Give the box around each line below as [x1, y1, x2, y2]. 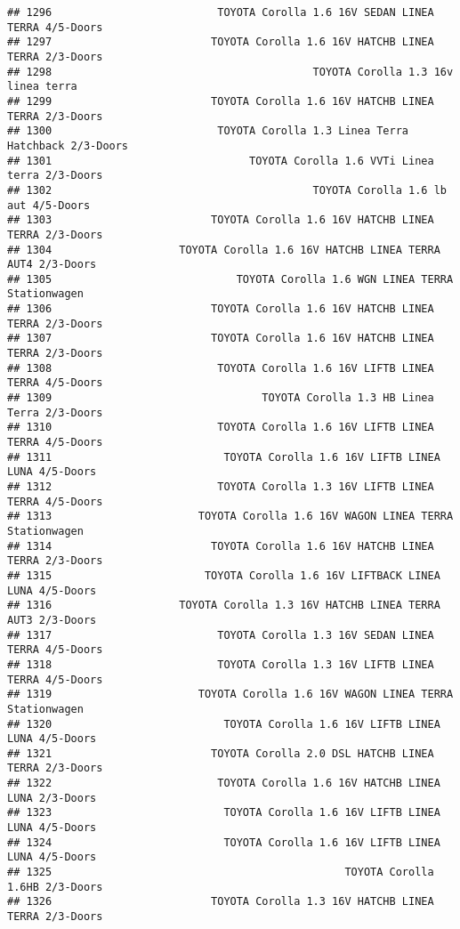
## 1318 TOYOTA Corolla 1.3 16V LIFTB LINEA [7, 658, 434, 671]
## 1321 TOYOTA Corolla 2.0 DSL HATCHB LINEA [7, 747, 434, 760]
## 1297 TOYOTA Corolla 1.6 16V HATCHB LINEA [7, 36, 434, 49]
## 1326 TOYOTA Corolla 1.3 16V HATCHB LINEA [7, 895, 434, 909]
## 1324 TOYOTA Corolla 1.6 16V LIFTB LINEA [7, 836, 440, 849]
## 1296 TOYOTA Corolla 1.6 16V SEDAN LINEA [7, 6, 434, 19]
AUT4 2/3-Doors [7, 258, 97, 271]
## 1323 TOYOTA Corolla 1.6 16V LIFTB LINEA [7, 806, 440, 820]
